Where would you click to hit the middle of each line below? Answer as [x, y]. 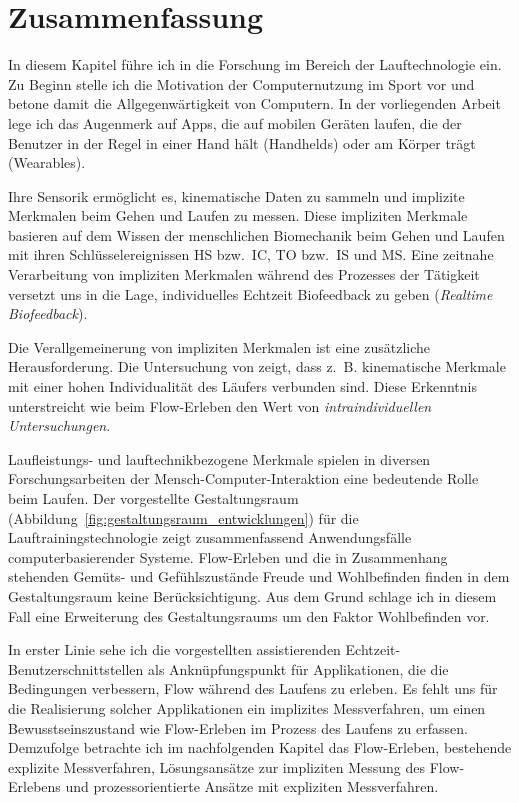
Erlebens [34, 786]
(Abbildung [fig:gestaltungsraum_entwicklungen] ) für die [183, 517]
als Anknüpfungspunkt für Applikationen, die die [298, 668]
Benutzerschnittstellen [76, 668]
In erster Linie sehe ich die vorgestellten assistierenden [174, 649]
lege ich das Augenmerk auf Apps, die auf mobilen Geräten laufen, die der [235, 122]
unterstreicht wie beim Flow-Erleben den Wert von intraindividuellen [220, 405]
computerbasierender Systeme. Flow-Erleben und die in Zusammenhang [228, 556]
